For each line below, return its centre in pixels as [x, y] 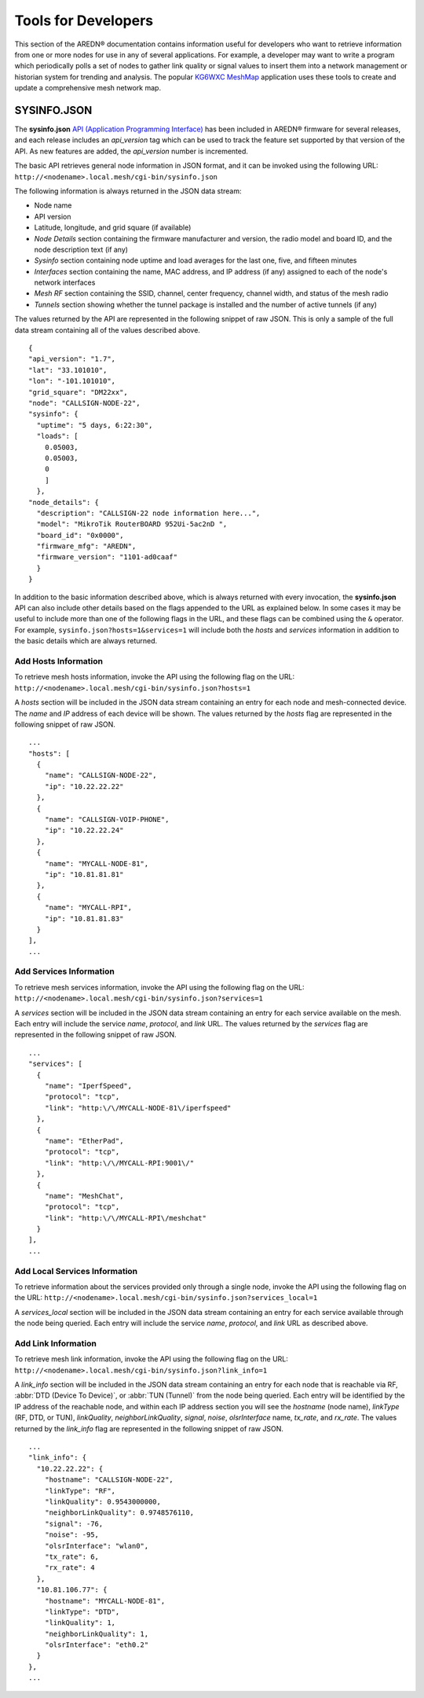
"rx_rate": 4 [69, 1568]
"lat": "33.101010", [68, 370]
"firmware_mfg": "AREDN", [86, 546]
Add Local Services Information [76, 1271]
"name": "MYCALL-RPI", [88, 908]
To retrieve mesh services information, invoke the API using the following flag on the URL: [159, 987]
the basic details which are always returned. [86, 641]
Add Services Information [65, 971]
